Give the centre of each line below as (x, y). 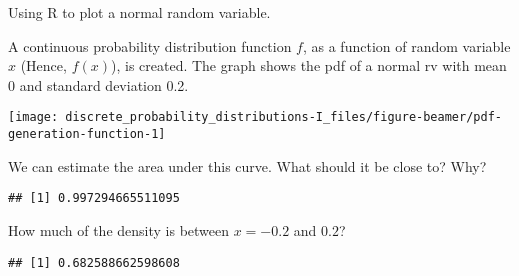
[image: (33, 117)
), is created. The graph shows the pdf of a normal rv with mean (308, 65)
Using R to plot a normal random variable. (139, 12)
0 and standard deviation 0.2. (98, 84)
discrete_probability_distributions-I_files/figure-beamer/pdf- (283, 117)
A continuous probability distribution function (150, 45)
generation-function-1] (87, 134)
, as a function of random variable (406, 45)
